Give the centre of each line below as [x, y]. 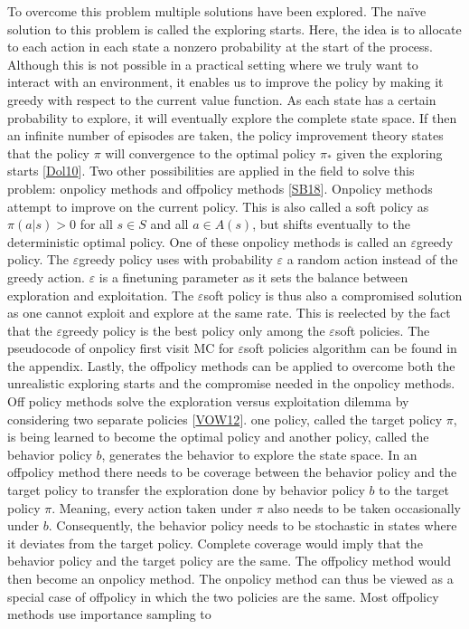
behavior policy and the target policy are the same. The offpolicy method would [229, 561]
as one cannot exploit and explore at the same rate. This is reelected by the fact [229, 313]
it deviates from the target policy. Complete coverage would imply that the [215, 543]
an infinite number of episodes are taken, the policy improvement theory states [225, 135]
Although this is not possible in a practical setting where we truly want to [213, 64]
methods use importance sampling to [109, 614]
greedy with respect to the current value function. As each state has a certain [222, 99]
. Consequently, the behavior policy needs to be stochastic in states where [253, 525]
